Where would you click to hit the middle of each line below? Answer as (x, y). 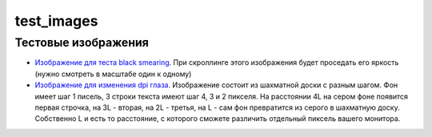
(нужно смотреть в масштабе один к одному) (113, 74)
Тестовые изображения (82, 42)
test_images (56, 21)
